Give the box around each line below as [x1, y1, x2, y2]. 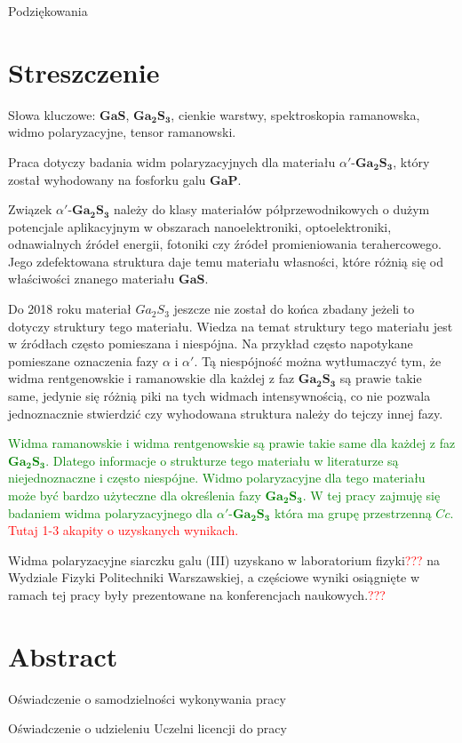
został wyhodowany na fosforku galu [8, 170, 206, 188]
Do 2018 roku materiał [8, 300, 131, 318]
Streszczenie [8, 53, 160, 90]
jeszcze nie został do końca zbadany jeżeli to [173, 300, 415, 318]
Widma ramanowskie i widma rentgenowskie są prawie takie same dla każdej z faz [8, 434, 456, 452]
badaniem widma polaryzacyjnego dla [8, 503, 213, 522]
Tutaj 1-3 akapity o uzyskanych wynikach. [8, 521, 239, 539]
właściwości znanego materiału [8, 269, 175, 288]
